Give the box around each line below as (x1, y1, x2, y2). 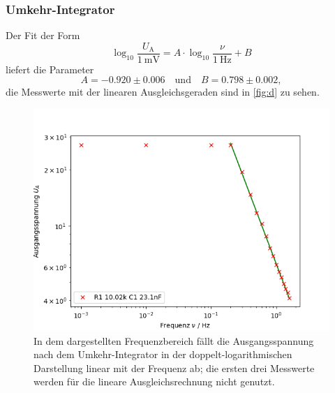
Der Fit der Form (6, 28, 80, 43)
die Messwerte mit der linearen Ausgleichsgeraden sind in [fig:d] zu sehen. (6, 84, 320, 99)
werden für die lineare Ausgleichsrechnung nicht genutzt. (33, 374, 275, 389)
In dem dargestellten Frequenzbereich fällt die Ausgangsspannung (33, 333, 314, 348)
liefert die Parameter (6, 61, 94, 76)
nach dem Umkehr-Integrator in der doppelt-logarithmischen (33, 347, 292, 362)
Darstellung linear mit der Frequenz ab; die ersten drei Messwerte (33, 360, 315, 375)
